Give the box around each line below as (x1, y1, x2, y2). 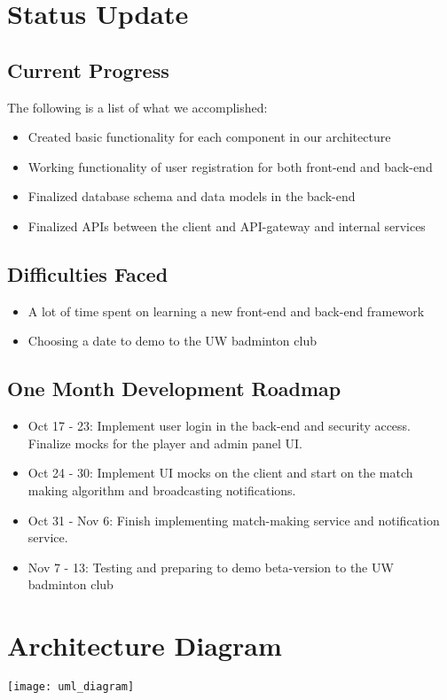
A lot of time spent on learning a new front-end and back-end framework (27, 301, 425, 320)
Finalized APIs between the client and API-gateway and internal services (27, 216, 426, 235)
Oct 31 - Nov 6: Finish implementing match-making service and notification (27, 510, 440, 529)
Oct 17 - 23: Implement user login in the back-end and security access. (27, 416, 412, 435)
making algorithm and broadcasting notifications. (27, 480, 296, 499)
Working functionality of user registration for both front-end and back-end (27, 157, 433, 175)
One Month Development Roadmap (7, 375, 341, 402)
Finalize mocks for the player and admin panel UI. (27, 433, 302, 452)
